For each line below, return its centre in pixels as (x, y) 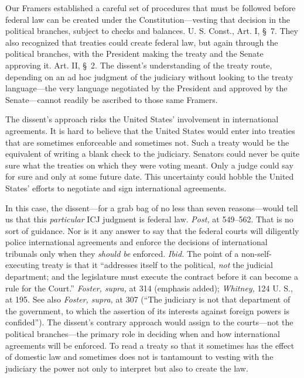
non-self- (256, 253)
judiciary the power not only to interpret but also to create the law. (127, 368)
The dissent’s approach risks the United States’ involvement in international (142, 119)
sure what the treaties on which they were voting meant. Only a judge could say (149, 165)
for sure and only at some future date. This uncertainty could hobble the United (150, 176)
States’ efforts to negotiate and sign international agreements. (116, 188)
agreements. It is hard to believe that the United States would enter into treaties (150, 130)
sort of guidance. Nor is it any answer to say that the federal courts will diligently (152, 230)
